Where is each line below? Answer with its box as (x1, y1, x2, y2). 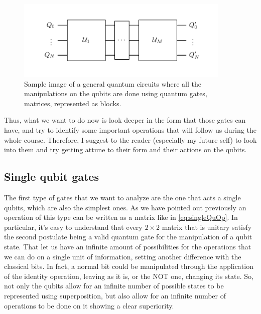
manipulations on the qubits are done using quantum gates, (24, 88, 207, 99)
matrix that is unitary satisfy (162, 221, 252, 232)
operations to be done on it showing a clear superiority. (4, 300, 174, 310)
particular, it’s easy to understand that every (4, 221, 143, 232)
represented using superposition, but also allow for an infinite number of (4, 290, 226, 300)
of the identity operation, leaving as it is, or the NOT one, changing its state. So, (4, 270, 253, 281)
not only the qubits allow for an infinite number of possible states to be (4, 280, 224, 291)
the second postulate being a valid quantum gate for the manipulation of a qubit (4, 231, 252, 242)
